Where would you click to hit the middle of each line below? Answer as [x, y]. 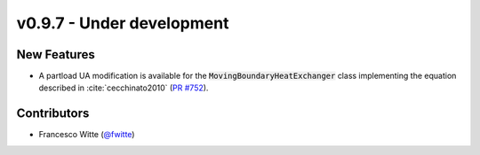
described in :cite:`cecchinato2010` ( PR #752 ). [124, 88]
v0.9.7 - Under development [123, 23]
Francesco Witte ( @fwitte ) [87, 135]
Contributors [53, 114]
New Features [56, 54]
